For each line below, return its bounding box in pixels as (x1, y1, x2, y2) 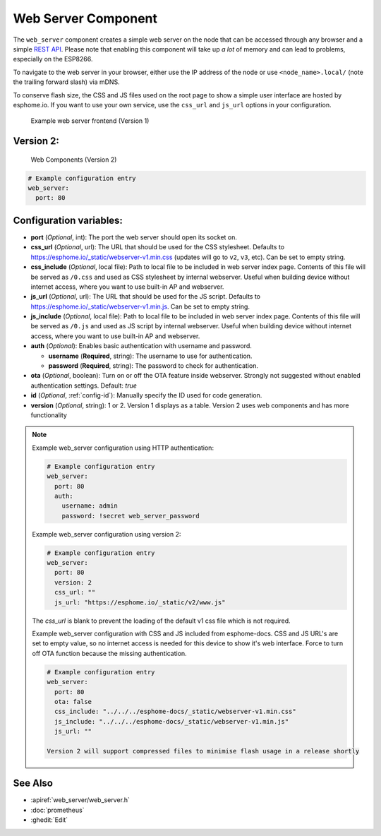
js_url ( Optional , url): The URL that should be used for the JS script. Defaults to (30, 292, 261, 301)
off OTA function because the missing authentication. (32, 649, 187, 657)
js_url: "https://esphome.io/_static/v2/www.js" (54, 598, 226, 607)
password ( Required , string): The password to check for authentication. (48, 362, 259, 370)
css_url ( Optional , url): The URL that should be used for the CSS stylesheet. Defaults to (30, 243, 285, 251)
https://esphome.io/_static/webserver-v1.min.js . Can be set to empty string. (30, 302, 250, 311)
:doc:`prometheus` (30, 806, 85, 814)
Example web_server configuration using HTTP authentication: (32, 443, 214, 452)
